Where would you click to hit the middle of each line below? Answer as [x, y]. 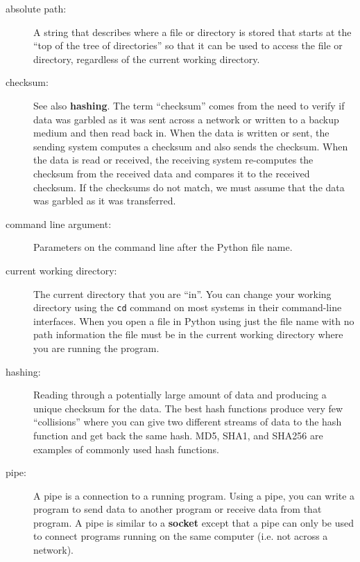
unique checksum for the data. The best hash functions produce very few [188, 408]
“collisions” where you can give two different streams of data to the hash [188, 422]
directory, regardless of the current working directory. [147, 59]
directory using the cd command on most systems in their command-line [188, 307]
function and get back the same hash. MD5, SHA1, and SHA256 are [178, 435]
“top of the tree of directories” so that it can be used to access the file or [188, 45]
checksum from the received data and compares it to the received [172, 173]
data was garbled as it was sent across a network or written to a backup [186, 119]
